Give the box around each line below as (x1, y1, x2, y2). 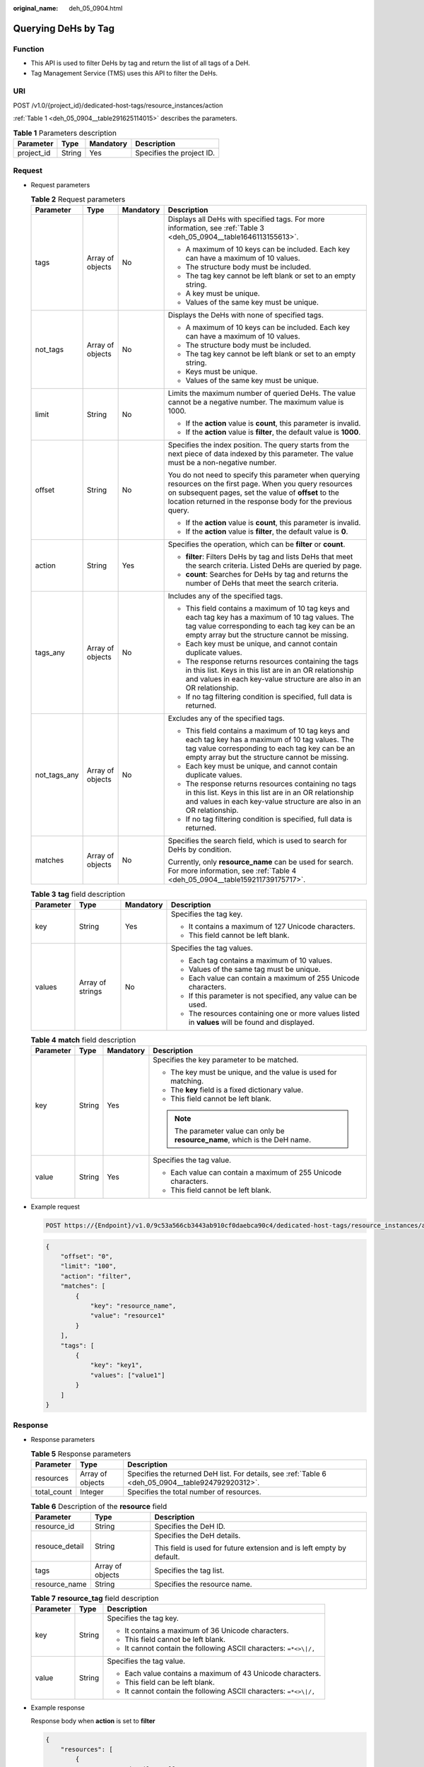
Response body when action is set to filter (30, 1716, 155, 1725)
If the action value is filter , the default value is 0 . (185, 527, 348, 536)
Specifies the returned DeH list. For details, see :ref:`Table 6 (127, 1469, 326, 1479)
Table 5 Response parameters (30, 1449, 131, 1459)
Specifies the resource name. (154, 1579, 252, 1589)
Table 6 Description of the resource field (30, 1501, 167, 1511)
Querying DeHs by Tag (13, 22, 114, 35)
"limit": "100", (60, 1262, 117, 1270)
